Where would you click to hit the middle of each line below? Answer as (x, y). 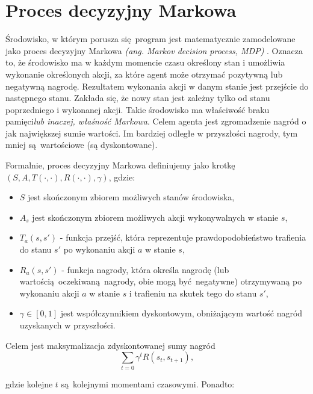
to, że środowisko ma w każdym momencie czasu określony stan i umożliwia (145, 62)
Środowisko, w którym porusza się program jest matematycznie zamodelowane (150, 39)
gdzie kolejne (29, 383)
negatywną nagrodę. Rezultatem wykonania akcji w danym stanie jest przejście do (157, 86)
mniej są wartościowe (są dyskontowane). (82, 145)
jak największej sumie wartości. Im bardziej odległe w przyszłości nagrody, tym (152, 133)
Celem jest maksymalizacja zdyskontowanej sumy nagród (110, 345)
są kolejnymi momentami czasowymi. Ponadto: (148, 383)
